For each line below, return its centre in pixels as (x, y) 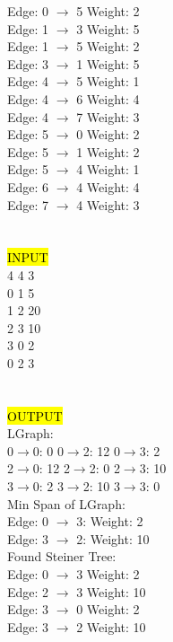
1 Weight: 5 (108, 63)
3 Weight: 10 (111, 591)
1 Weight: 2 (108, 151)
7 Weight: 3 (108, 116)
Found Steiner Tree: (62, 556)
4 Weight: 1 (108, 169)
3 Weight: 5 (108, 28)
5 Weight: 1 (108, 81)
